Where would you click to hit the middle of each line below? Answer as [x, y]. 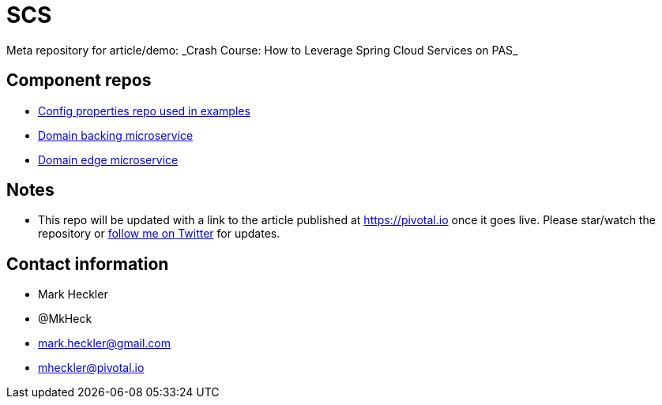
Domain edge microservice [108, 159]
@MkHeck [65, 319]
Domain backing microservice [116, 135]
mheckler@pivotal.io [91, 368]
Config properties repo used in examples [144, 111]
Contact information [88, 264]
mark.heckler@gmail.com [104, 343]
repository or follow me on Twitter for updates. [159, 234]
